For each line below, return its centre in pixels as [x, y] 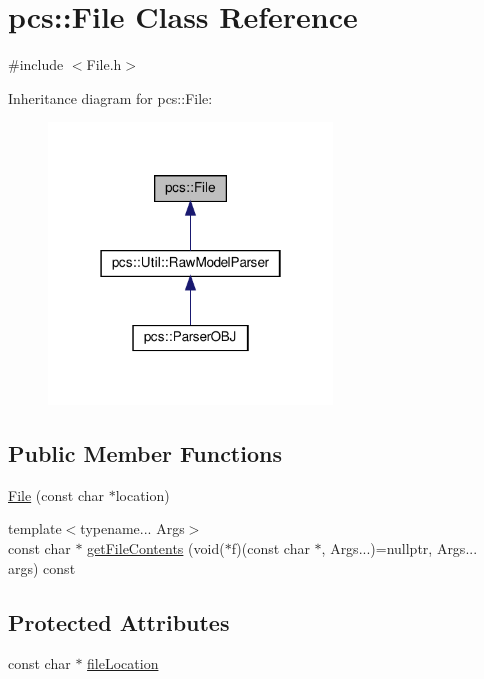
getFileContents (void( [156, 548]
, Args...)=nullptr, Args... [399, 548]
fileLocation [123, 663]
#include [36, 64]
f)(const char [270, 548]
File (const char [56, 494]
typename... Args [132, 528]
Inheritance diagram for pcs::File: [110, 97]
